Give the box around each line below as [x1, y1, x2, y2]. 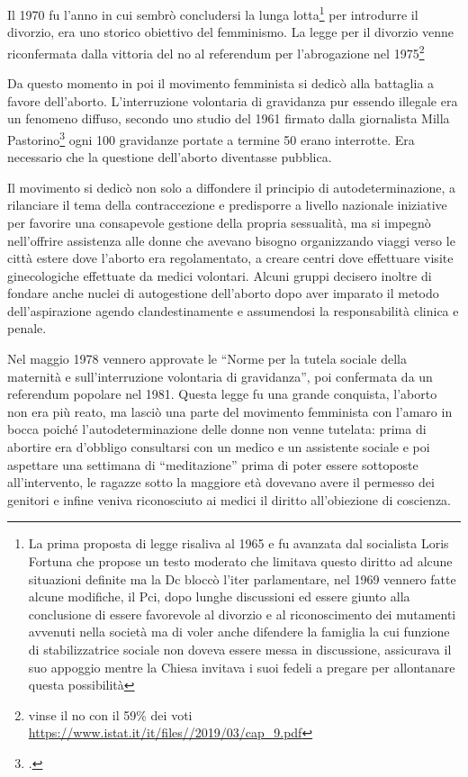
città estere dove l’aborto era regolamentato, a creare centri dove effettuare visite [7, 248, 454, 267]
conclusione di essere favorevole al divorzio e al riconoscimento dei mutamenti [28, 604, 456, 623]
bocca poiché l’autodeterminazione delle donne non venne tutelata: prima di [7, 420, 427, 438]
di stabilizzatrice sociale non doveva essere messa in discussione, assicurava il [28, 639, 452, 658]
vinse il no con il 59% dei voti [28, 705, 193, 724]
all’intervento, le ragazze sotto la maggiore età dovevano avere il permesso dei [7, 473, 435, 492]
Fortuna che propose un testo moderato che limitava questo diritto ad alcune [28, 552, 453, 570]
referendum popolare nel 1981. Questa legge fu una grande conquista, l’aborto [7, 384, 437, 403]
